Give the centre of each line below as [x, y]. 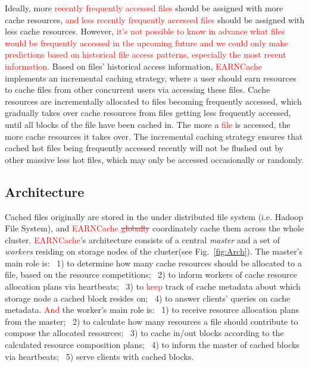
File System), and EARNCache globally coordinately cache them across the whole [154, 228]
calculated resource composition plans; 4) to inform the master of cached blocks [152, 345]
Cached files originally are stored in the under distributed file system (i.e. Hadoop [154, 216]
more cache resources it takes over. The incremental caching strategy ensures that [154, 136]
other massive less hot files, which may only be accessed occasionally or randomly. [154, 159]
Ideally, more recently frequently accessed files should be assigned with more [144, 8]
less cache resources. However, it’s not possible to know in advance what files [145, 31]
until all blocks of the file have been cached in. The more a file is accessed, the [148, 124]
